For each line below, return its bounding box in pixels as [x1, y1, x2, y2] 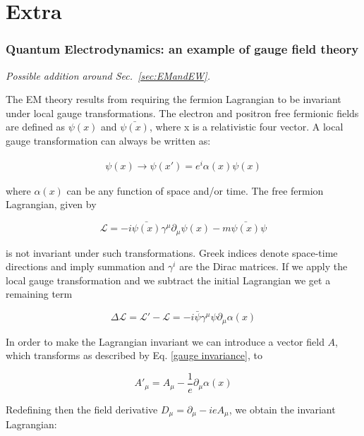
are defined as [6, 119, 66, 134]
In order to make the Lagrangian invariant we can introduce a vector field [6, 334, 324, 349]
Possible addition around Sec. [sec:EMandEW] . [6, 68, 210, 83]
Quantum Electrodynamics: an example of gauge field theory [6, 40, 359, 58]
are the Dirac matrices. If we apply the [179, 259, 348, 274]
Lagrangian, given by [6, 197, 97, 212]
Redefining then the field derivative [6, 401, 158, 416]
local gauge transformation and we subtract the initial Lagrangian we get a [6, 272, 331, 287]
